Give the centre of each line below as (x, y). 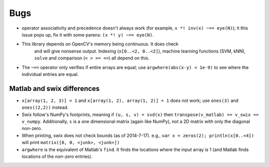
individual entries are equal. (50, 74)
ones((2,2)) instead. (45, 107)
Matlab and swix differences (54, 88)
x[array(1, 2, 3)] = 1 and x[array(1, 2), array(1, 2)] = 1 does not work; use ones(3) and (130, 100)
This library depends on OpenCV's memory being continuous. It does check (100, 44)
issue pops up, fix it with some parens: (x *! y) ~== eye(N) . (88, 34)
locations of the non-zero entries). (57, 156)
